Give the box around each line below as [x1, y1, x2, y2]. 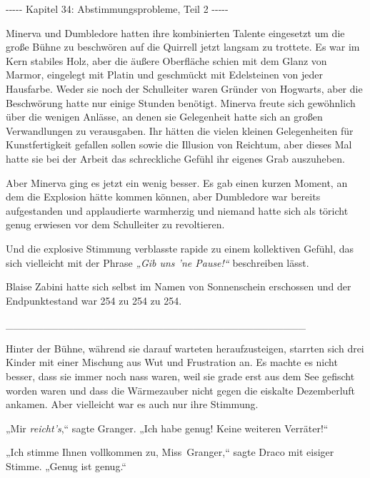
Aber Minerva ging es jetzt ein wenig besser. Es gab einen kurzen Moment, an [6, 175, 348, 190]
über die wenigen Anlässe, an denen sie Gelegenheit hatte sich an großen [6, 109, 323, 124]
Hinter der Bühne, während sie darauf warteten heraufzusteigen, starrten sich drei [6, 340, 364, 355]
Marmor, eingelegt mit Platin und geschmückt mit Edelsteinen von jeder [6, 67, 323, 82]
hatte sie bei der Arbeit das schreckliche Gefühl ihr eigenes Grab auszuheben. [6, 151, 345, 166]
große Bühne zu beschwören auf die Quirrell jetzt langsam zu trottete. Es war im [6, 39, 360, 54]
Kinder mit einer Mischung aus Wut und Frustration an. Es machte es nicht [6, 355, 338, 370]
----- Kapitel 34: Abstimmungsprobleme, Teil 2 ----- [6, 1, 229, 16]
